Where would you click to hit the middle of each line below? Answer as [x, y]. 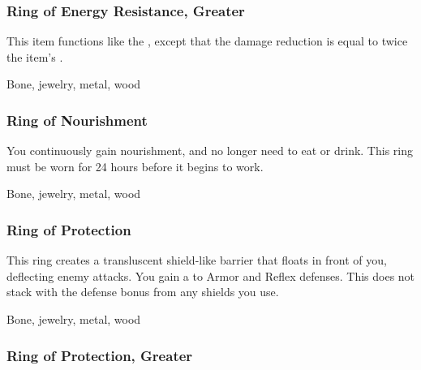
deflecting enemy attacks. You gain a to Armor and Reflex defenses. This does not [211, 275]
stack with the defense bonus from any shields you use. [143, 292]
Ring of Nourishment [77, 120]
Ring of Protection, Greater [100, 355]
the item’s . [35, 56]
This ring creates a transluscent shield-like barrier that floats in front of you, [197, 260]
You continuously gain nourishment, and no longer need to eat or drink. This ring [210, 151]
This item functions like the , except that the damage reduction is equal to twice [207, 41]
